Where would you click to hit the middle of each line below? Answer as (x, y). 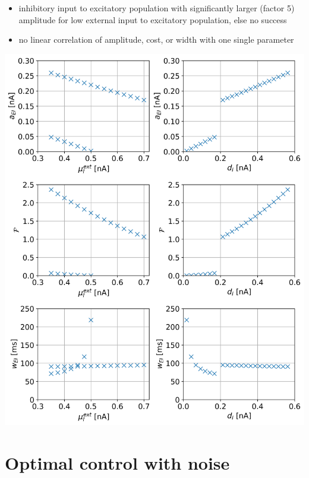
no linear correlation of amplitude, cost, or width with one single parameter (156, 39)
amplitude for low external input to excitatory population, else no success (153, 19)
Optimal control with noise (117, 462)
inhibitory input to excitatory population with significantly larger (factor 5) (157, 8)
